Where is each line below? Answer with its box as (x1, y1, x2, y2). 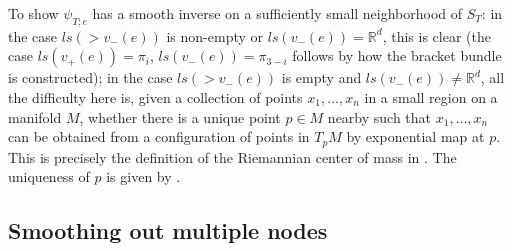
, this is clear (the (382, 25, 491, 46)
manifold (8, 106, 62, 127)
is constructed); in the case (8, 67, 173, 88)
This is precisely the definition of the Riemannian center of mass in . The (8, 146, 457, 167)
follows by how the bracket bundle (292, 45, 502, 66)
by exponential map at (346, 126, 485, 147)
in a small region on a (364, 86, 498, 107)
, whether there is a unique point (79, 106, 281, 127)
